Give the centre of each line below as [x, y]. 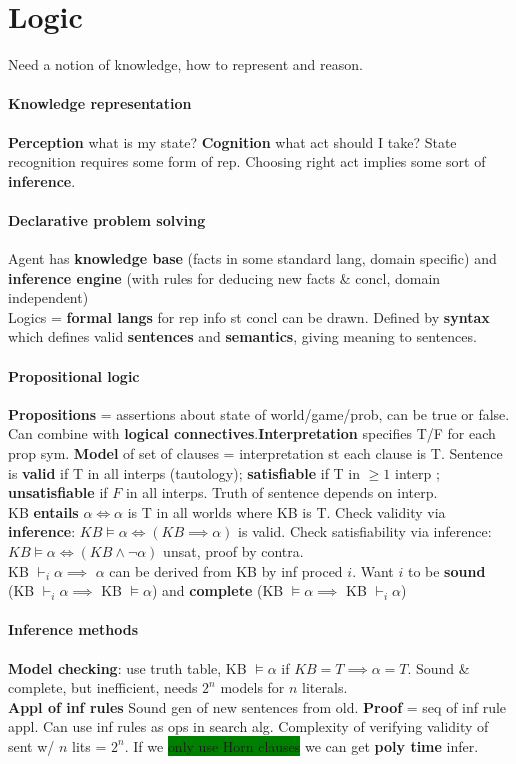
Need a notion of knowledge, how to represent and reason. [185, 64]
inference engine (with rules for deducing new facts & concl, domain [224, 277]
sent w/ [31, 745]
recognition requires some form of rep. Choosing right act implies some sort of [247, 161]
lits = [89, 745]
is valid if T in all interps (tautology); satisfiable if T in [184, 472]
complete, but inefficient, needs [103, 687]
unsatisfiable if [58, 492]
